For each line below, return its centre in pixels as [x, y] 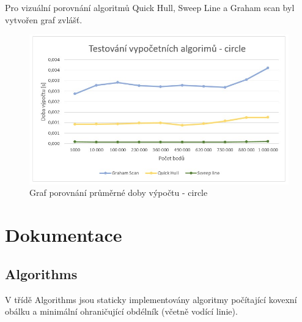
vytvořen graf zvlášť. [44, 19]
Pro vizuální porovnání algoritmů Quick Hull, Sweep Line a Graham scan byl [150, 7]
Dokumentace [64, 235]
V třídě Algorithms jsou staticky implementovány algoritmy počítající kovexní [151, 299]
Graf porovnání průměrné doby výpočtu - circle [119, 193]
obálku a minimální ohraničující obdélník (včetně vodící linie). [121, 311]
